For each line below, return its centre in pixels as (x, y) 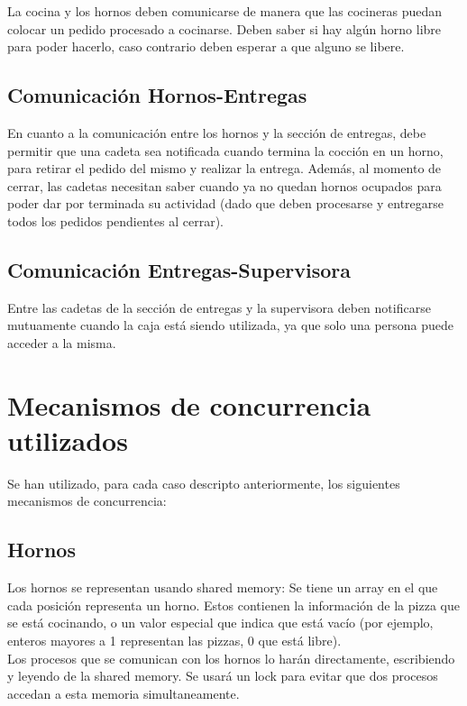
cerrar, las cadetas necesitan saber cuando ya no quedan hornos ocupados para (224, 185)
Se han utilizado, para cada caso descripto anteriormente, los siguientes (204, 483)
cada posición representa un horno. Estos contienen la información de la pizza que (233, 605)
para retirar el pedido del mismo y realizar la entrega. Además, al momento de (224, 168)
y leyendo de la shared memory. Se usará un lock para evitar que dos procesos (223, 676)
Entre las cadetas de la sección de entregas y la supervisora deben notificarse (219, 307)
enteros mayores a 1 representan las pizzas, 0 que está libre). (174, 641)
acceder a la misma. (62, 342)
